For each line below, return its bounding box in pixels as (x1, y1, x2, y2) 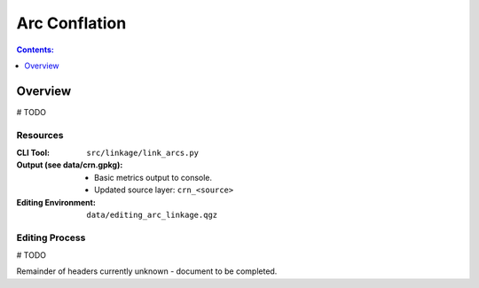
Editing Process (16, 231, 86, 244)
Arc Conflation (16, 13, 127, 33)
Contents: (16, 44, 55, 55)
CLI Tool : (16, 147, 51, 158)
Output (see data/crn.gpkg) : (16, 160, 123, 170)
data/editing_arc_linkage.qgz (86, 209, 218, 220)
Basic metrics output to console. (94, 172, 213, 183)
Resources (16, 128, 64, 141)
